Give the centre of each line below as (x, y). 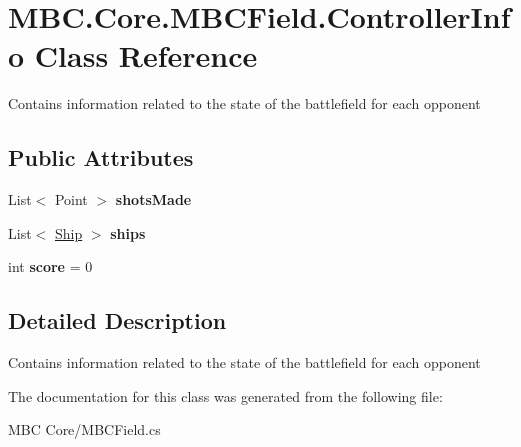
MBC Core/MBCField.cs (84, 429)
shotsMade (153, 199)
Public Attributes (101, 157)
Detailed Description (117, 320)
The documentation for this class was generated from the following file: (225, 395)
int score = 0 (50, 266)
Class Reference (146, 55)
